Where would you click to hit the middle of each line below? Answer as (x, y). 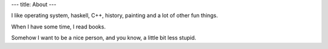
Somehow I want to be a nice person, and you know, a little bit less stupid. (104, 38)
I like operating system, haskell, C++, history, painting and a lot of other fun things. (114, 16)
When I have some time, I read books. (59, 27)
